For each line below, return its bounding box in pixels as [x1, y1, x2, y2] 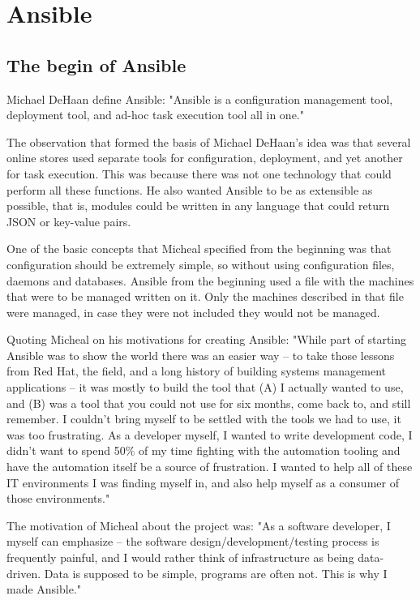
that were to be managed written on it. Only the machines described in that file [6, 288, 404, 305]
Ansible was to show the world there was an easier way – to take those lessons [6, 346, 395, 363]
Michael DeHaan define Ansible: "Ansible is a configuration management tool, [6, 90, 393, 107]
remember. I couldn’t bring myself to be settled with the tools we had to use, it [6, 410, 401, 427]
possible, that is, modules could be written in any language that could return [6, 197, 390, 214]
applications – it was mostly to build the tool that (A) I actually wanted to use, [6, 379, 404, 396]
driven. [6, 564, 41, 581]
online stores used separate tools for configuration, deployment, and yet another [6, 149, 403, 166]
